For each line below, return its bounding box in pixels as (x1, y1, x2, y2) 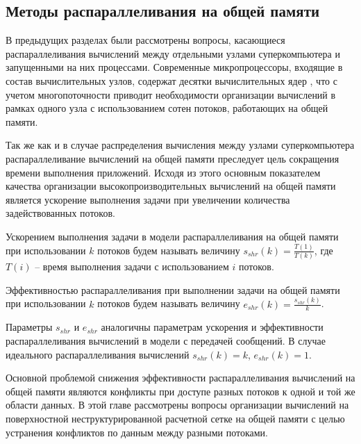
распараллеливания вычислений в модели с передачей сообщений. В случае (6, 334, 326, 348)
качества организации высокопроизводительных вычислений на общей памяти (6, 179, 336, 193)
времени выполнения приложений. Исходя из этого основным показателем (6, 165, 321, 179)
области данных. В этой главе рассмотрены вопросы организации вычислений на (6, 397, 349, 412)
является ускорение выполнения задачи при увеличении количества (6, 192, 290, 206)
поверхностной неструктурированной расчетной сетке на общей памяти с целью (6, 411, 345, 426)
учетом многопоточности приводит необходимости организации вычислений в (6, 87, 336, 101)
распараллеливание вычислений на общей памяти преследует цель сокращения (6, 151, 339, 165)
